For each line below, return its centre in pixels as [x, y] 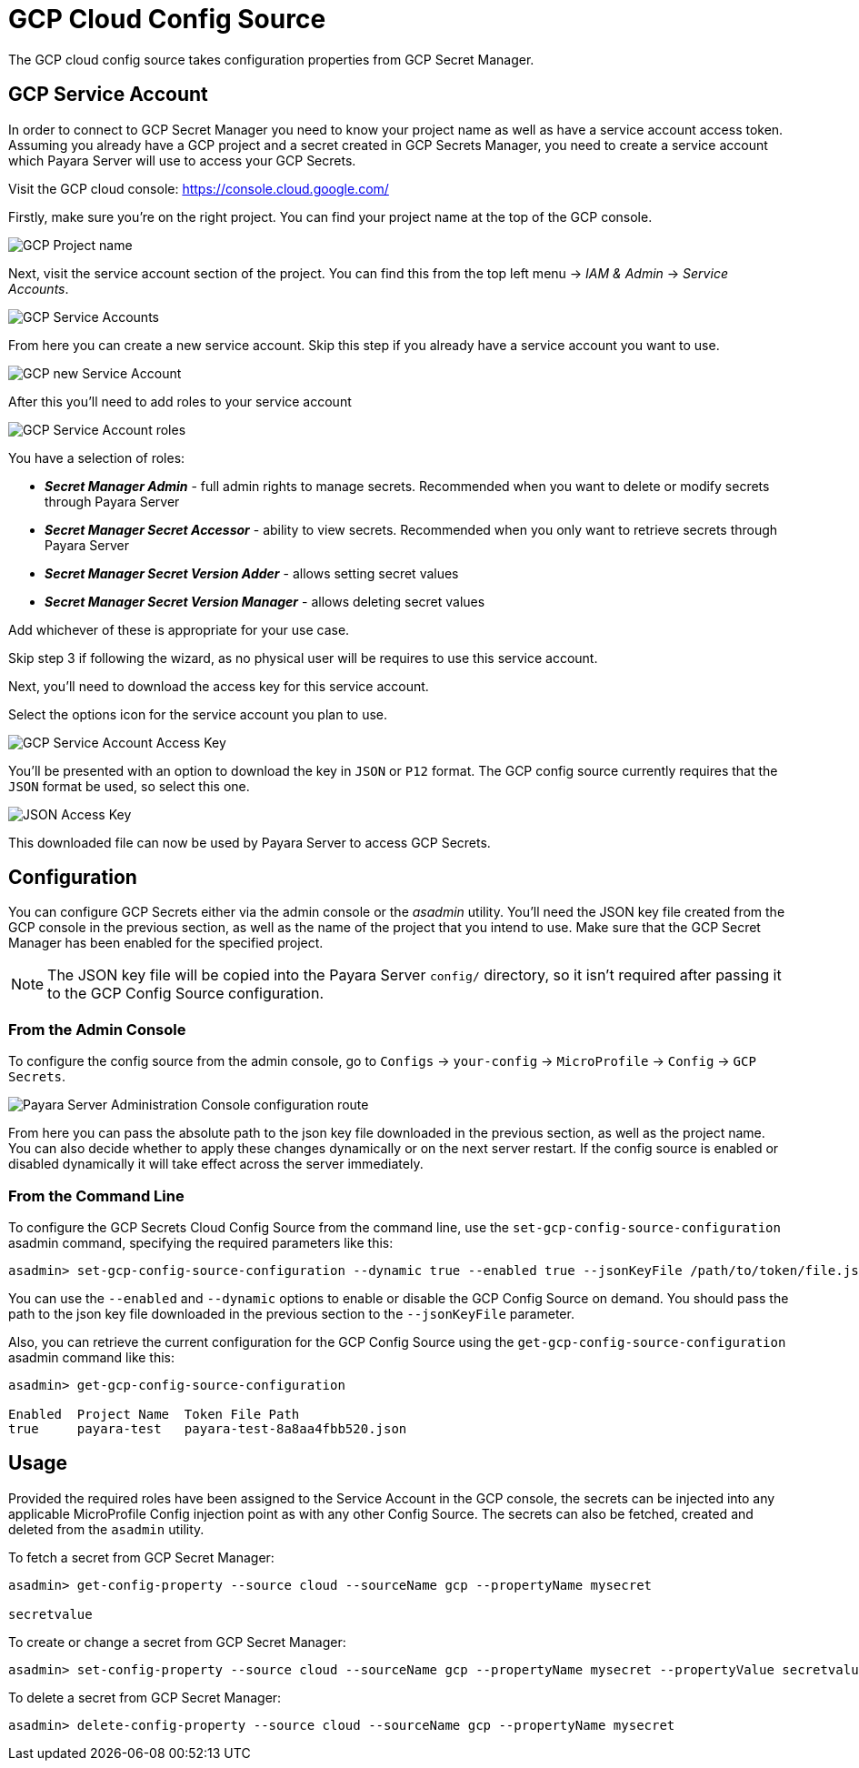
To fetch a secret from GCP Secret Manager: [141, 1557]
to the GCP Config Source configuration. [186, 994]
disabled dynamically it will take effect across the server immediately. [216, 1164]
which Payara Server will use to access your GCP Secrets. [182, 160]
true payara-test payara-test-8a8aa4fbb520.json [208, 1428]
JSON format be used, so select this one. [129, 786]
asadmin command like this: [92, 1357]
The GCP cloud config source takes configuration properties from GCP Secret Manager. [271, 59]
